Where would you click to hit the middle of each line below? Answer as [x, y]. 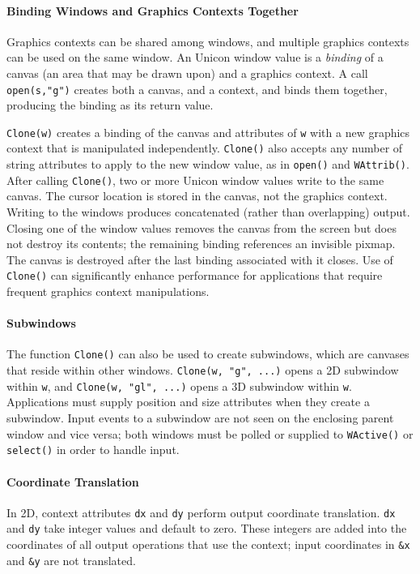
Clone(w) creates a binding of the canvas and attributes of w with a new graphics [208, 132]
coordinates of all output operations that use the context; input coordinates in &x [208, 544]
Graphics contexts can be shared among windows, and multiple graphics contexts [208, 41]
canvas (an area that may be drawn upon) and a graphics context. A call [187, 73]
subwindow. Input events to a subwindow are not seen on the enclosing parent [200, 418]
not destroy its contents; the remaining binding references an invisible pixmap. [201, 244]
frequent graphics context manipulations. [108, 291]
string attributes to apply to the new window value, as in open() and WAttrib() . [208, 164]
